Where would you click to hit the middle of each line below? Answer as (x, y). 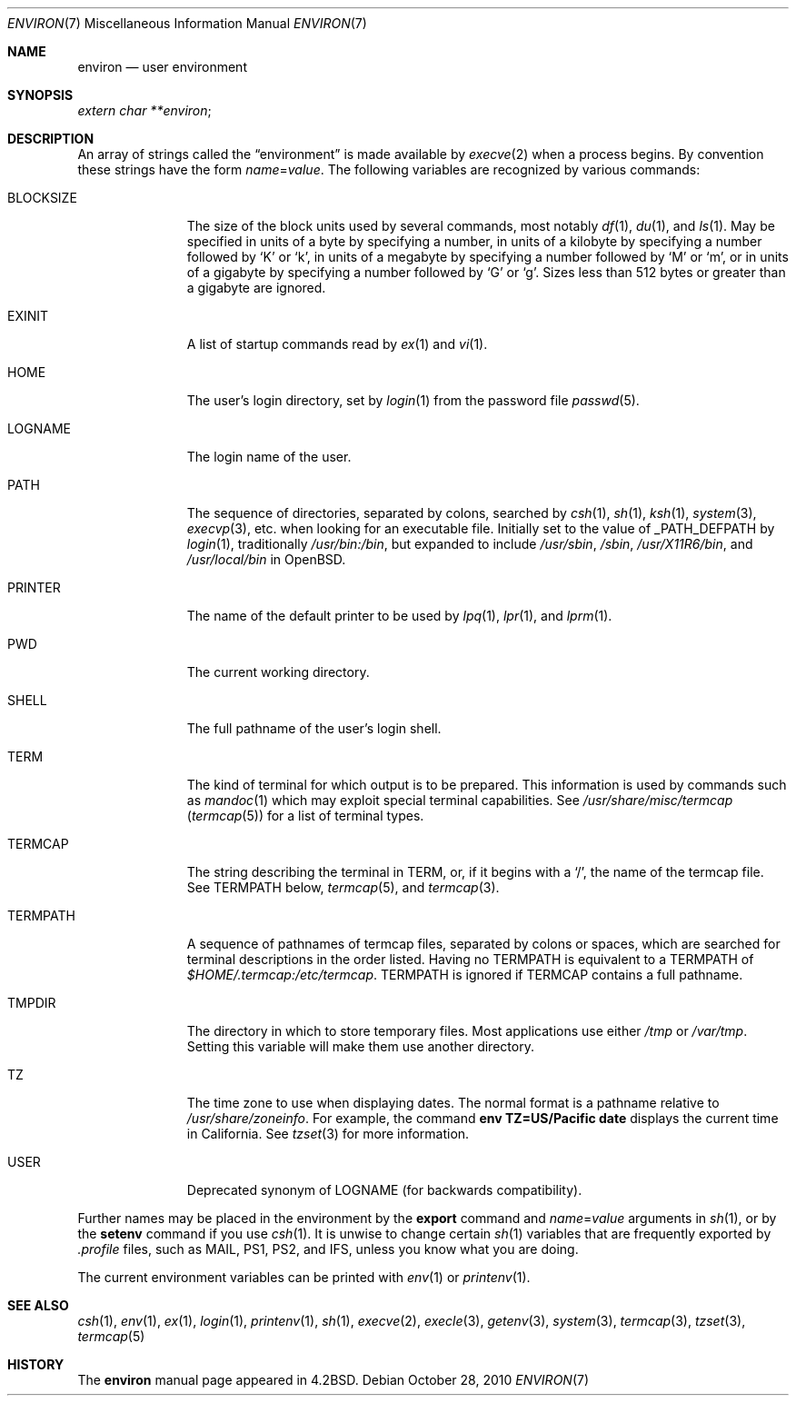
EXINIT (28, 316)
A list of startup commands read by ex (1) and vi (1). (337, 344)
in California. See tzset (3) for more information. (328, 1134)
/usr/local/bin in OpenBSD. (266, 559)
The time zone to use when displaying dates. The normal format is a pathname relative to (453, 1103)
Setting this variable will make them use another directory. (360, 1046)
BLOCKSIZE (42, 198)
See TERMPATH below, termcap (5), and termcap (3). (343, 887)
